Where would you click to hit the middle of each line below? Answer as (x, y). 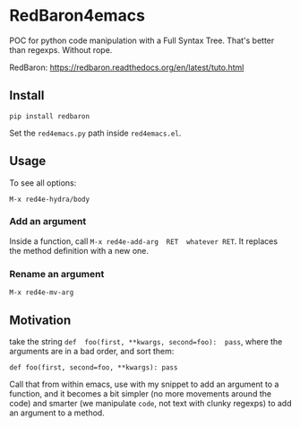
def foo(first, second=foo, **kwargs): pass (94, 367)
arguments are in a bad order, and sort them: (92, 351)
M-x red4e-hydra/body (50, 199)
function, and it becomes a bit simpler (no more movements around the (140, 393)
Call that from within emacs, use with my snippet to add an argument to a (144, 384)
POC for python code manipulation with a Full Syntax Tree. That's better (142, 40)
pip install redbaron (50, 116)
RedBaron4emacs (77, 16)
